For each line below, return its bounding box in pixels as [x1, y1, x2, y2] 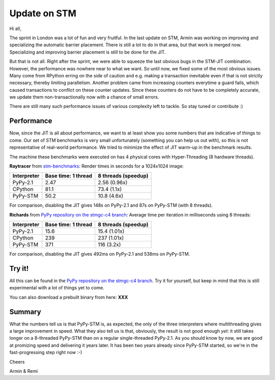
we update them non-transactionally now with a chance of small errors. [9, 94, 159, 100]
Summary [9, 307, 41, 316]
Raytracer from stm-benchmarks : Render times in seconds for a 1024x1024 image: [9, 163, 184, 169]
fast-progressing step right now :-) [9, 349, 82, 356]
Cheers [9, 359, 25, 365]
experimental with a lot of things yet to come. [9, 285, 104, 291]
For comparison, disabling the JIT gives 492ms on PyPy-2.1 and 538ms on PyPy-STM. [9, 251, 190, 257]
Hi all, [9, 25, 21, 32]
